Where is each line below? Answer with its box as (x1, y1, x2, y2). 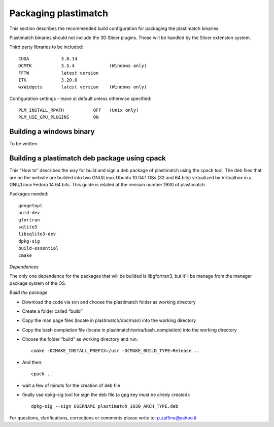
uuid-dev (18, 210, 40, 216)
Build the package (9, 289, 48, 295)
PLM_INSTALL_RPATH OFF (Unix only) (18, 107, 139, 113)
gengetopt (18, 203, 43, 208)
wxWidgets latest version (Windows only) (18, 84, 147, 90)
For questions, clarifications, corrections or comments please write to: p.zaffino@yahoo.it (9, 414, 197, 421)
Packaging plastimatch (9, 8, 109, 19)
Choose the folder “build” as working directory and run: (22, 336, 138, 342)
